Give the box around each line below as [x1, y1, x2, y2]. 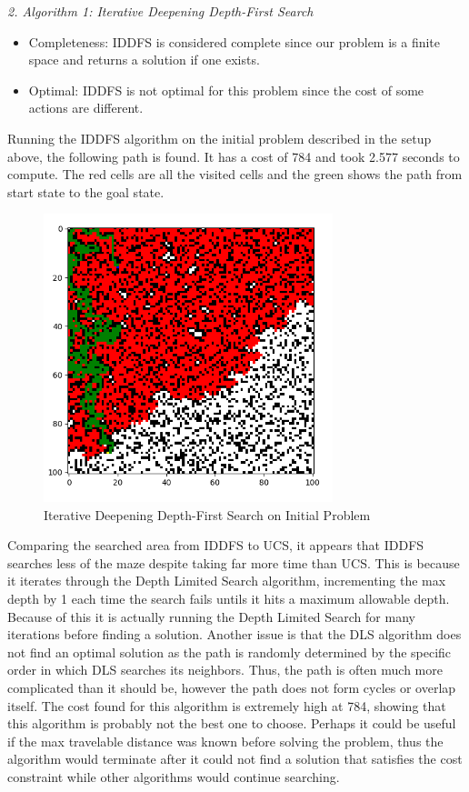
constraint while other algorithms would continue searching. [7, 767, 340, 787]
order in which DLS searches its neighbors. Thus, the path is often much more [7, 660, 443, 679]
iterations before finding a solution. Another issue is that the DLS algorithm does [7, 625, 462, 644]
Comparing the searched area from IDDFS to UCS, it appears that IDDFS [7, 536, 424, 555]
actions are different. [28, 98, 144, 117]
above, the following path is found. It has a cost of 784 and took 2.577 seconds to [7, 146, 460, 165]
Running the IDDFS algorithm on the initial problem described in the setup [7, 128, 432, 147]
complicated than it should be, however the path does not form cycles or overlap [7, 678, 456, 697]
